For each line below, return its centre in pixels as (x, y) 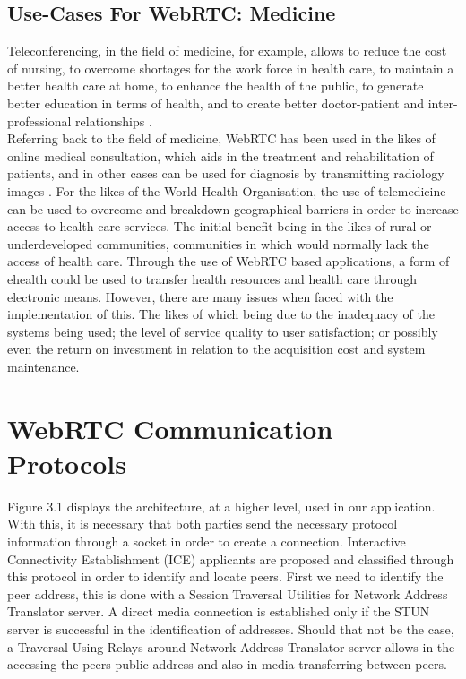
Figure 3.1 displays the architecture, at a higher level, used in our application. (221, 506)
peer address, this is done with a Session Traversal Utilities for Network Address (228, 593)
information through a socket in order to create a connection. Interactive (207, 541)
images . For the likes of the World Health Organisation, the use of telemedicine (227, 190)
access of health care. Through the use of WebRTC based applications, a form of (229, 261)
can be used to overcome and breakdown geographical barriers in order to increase (233, 208)
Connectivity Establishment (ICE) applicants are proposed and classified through (231, 559)
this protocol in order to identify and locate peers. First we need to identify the (225, 576)
